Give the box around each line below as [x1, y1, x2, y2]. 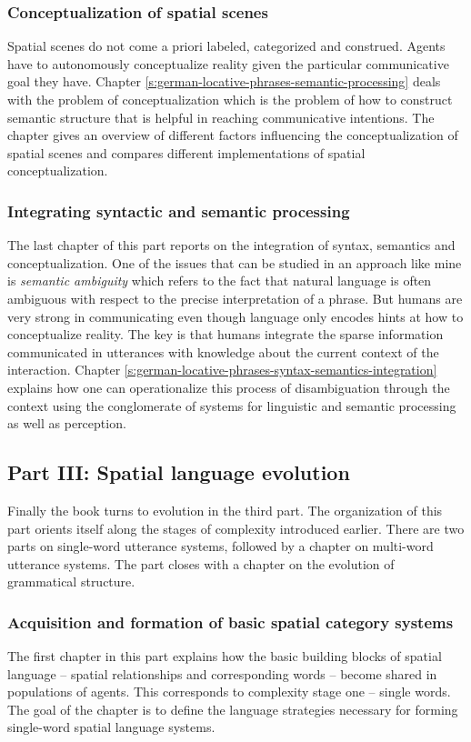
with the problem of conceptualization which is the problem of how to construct [7, 90, 453, 108]
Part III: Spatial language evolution [7, 458, 350, 486]
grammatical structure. [7, 572, 135, 591]
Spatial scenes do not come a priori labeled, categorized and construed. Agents [7, 36, 446, 55]
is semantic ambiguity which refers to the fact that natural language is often [7, 271, 432, 290]
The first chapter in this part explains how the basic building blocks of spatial [7, 647, 442, 666]
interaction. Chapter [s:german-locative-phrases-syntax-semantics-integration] [7, 360, 437, 379]
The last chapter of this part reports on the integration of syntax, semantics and [7, 236, 456, 255]
